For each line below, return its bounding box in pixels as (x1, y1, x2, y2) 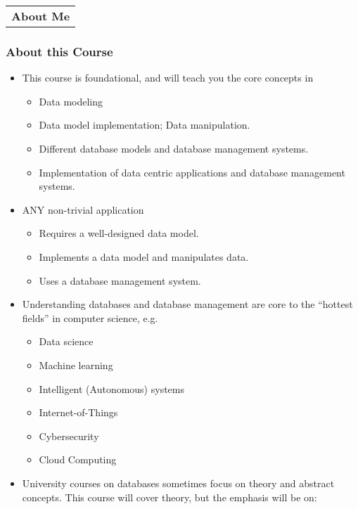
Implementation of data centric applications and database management (39, 165, 345, 179)
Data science (39, 334, 94, 349)
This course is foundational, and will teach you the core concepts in (22, 70, 314, 85)
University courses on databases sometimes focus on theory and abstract (22, 475, 335, 490)
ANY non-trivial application (22, 202, 144, 217)
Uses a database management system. (39, 273, 201, 288)
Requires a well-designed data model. (39, 226, 199, 240)
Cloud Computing (39, 452, 117, 467)
